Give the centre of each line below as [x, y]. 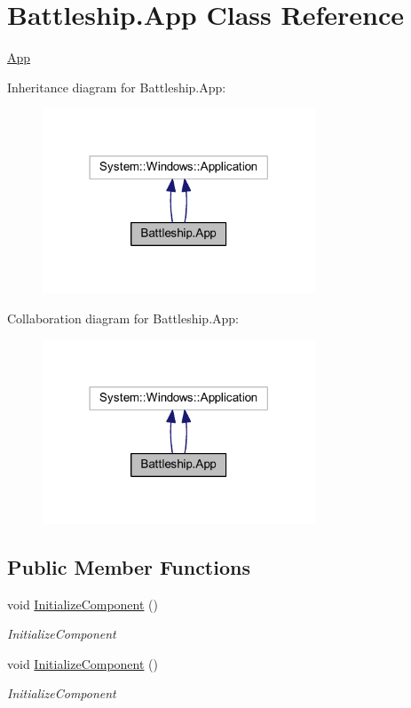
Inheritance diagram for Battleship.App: [117, 87]
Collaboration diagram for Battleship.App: [123, 318]
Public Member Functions [129, 566]
